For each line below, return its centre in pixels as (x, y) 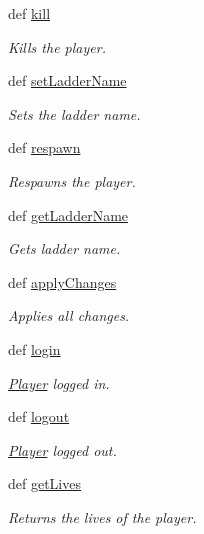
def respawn (44, 147)
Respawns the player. (72, 180)
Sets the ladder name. (74, 113)
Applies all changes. (69, 315)
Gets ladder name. (64, 248)
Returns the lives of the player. (102, 516)
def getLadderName (68, 214)
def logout (39, 416)
